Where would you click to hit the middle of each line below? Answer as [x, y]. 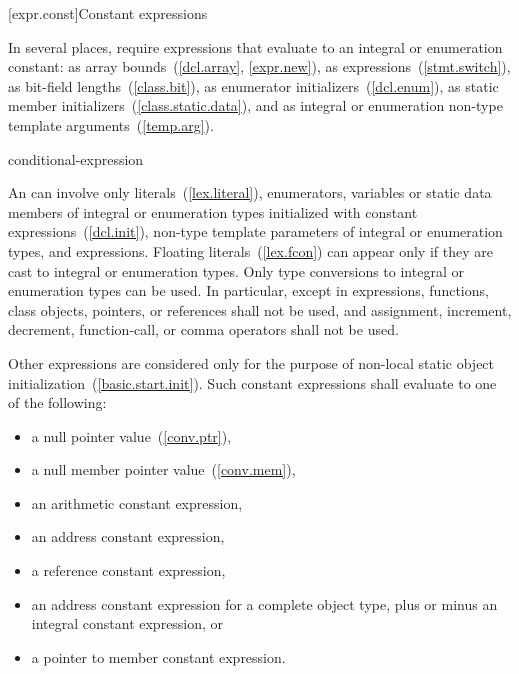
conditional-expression [76, 158]
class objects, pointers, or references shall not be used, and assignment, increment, [260, 309]
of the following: [57, 402]
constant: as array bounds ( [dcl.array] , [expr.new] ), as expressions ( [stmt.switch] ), [259, 66]
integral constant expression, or [127, 623]
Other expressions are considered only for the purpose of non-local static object [251, 362]
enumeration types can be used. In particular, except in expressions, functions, [248, 290]
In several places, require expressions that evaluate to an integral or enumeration [255, 46]
